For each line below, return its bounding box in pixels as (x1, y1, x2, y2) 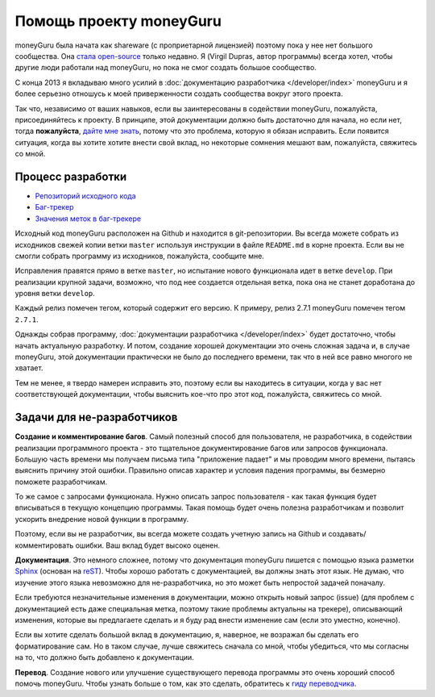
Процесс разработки (14, 169, 127, 183)
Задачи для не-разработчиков (14, 411, 178, 424)
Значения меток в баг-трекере (35, 214, 142, 223)
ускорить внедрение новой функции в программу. (14, 514, 189, 524)
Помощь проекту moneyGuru (14, 12, 222, 30)
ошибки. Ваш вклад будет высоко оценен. (75, 540, 221, 550)
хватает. (14, 363, 43, 373)
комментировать (14, 540, 74, 550)
